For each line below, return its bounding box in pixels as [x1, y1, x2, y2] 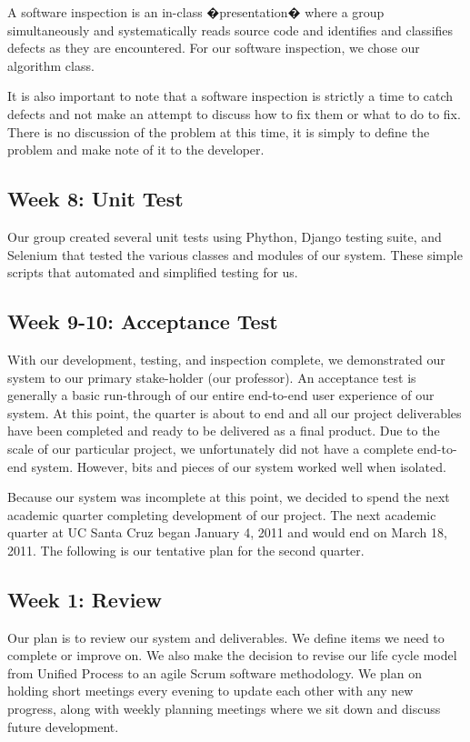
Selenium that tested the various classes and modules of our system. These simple [7, 245, 463, 264]
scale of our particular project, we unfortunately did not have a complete [7, 438, 414, 457]
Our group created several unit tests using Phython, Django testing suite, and [7, 226, 442, 246]
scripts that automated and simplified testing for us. [7, 263, 298, 282]
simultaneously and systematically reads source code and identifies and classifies [7, 20, 454, 39]
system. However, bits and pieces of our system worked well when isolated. [31, 456, 446, 476]
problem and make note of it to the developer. [7, 140, 265, 159]
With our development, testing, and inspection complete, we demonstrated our [7, 349, 445, 368]
